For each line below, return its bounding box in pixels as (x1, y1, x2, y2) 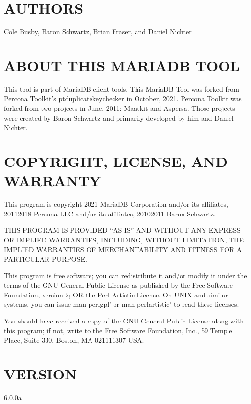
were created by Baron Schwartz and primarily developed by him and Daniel (4, 112, 234, 123)
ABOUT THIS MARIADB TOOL (4, 55, 240, 75)
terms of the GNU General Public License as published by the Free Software (4, 280, 233, 290)
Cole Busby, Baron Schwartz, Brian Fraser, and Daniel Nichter (4, 27, 192, 37)
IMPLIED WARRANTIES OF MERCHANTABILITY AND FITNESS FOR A (4, 244, 242, 254)
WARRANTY (4, 170, 101, 190)
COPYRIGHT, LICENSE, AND (4, 151, 228, 171)
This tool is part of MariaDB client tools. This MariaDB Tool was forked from (4, 83, 239, 94)
